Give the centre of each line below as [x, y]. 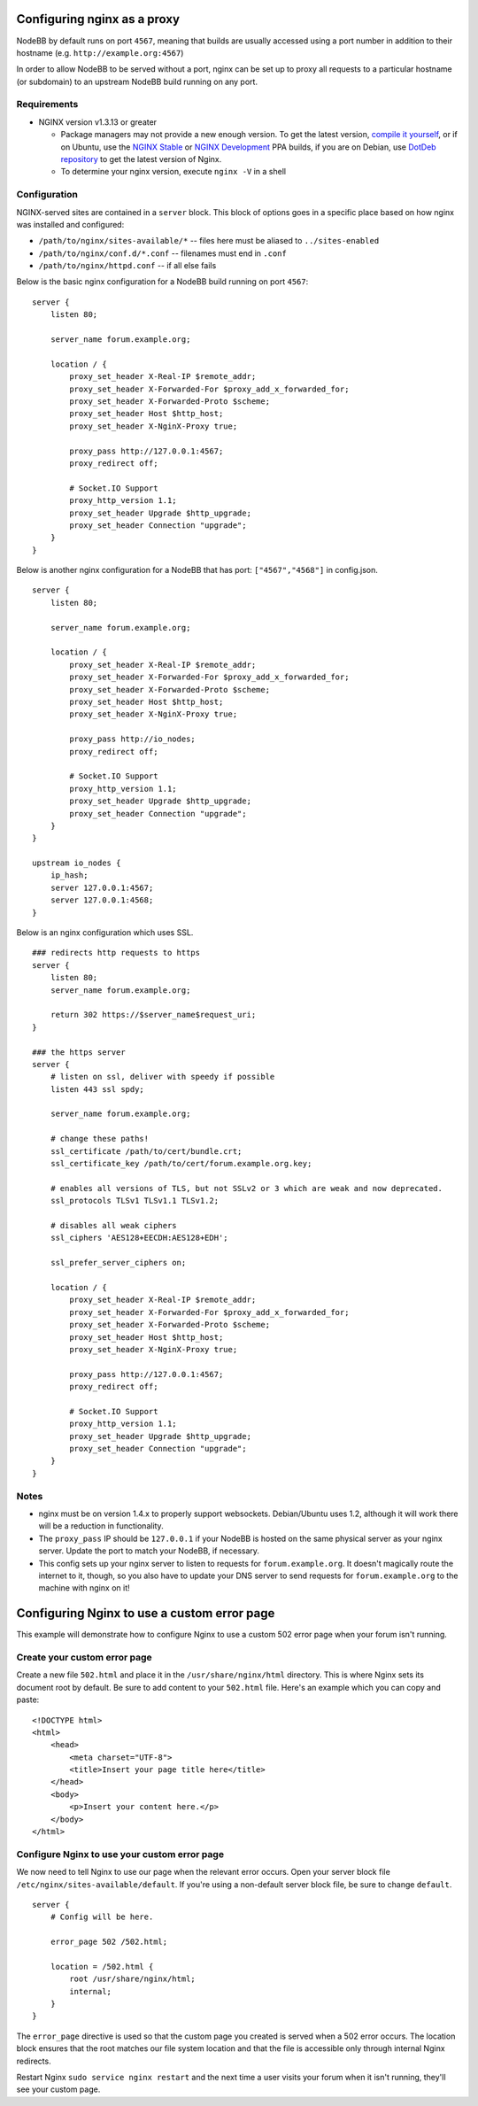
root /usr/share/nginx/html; [133, 1979]
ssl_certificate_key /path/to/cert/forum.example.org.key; [181, 1164]
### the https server [79, 1052]
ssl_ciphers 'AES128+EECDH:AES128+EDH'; [139, 1238]
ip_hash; [69, 875]
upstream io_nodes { [77, 863]
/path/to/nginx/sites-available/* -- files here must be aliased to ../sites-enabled [209, 241]
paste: [28, 1700]
